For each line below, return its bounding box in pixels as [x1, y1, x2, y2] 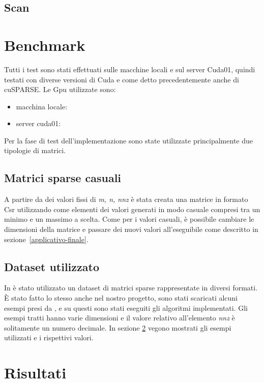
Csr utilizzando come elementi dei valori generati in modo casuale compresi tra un [4, 203, 260, 214]
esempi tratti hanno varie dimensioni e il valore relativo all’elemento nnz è [4, 312, 235, 323]
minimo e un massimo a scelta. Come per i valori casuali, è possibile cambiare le [4, 214, 254, 224]
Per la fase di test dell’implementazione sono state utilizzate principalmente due [4, 135, 253, 145]
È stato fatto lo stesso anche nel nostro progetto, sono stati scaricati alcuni [4, 292, 238, 303]
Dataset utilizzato [4, 258, 99, 274]
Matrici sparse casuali [4, 170, 122, 186]
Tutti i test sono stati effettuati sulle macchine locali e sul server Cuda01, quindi [4, 64, 255, 74]
